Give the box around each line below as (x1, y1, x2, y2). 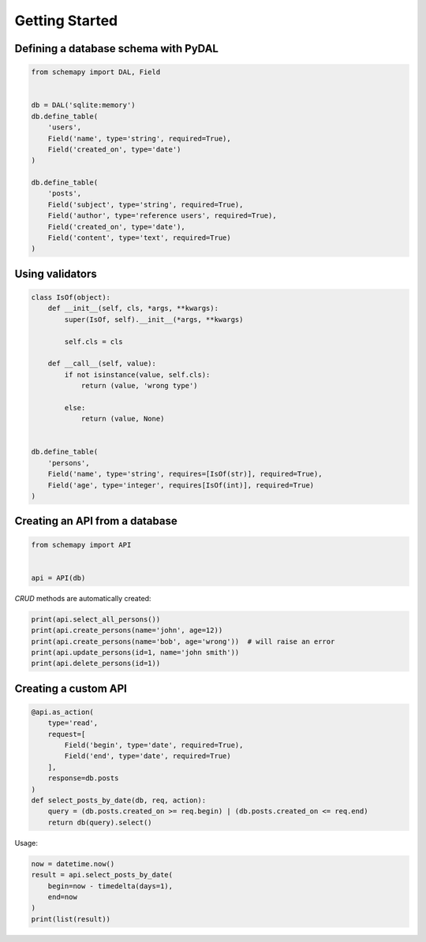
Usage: (14, 838, 39, 847)
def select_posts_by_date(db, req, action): (31, 796, 207, 805)
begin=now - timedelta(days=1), (47, 881, 174, 891)
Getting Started (14, 12, 118, 29)
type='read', (47, 719, 99, 727)
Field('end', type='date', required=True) (64, 752, 232, 761)
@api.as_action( (31, 707, 95, 716)
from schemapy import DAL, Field (31, 68, 161, 77)
